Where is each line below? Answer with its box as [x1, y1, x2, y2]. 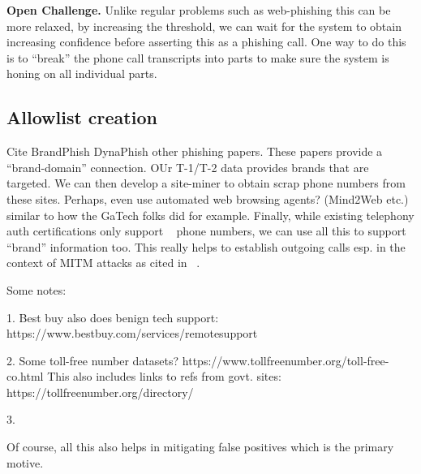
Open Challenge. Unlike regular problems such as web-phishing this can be [6, 2, 391, 18]
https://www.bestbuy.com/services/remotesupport [6, 325, 258, 342]
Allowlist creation [6, 105, 157, 130]
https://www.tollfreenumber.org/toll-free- [182, 351, 389, 368]
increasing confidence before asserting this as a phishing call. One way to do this [6, 33, 406, 50]
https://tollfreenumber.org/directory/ [6, 383, 194, 400]
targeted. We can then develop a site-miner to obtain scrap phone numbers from [6, 175, 406, 192]
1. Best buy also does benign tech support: [6, 308, 219, 325]
